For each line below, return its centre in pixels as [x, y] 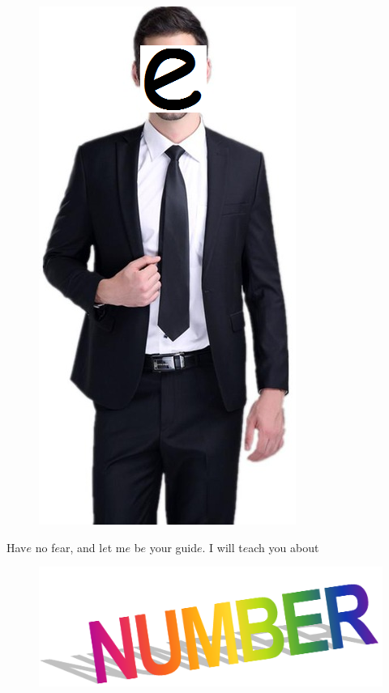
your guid [173, 547]
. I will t [222, 547]
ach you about [284, 547]
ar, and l [81, 547]
